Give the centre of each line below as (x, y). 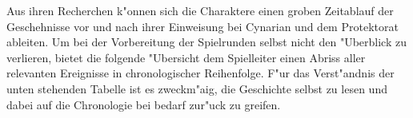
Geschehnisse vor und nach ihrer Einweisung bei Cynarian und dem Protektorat (202, 26)
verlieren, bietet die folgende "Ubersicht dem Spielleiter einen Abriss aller (186, 57)
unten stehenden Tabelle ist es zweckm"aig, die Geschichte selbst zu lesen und (197, 88)
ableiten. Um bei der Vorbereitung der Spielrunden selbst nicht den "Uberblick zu (206, 42)
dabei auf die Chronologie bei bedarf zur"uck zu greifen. (144, 104)
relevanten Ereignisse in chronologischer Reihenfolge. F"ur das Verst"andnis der (200, 73)
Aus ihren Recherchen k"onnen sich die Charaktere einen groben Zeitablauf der (200, 10)
